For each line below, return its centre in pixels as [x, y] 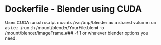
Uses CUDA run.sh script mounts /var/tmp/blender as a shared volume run [81, 22]
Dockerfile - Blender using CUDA [73, 9]
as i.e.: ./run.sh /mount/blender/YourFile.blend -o [55, 27]
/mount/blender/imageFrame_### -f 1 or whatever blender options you [77, 33]
